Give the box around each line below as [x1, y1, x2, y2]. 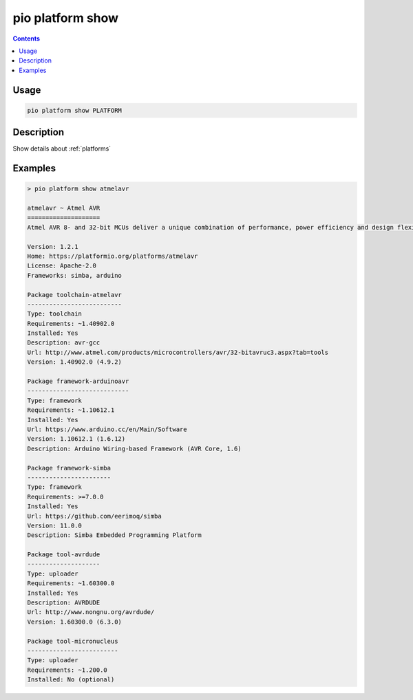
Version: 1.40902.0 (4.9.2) [27, 358, 122, 366]
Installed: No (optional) [27, 676, 115, 683]
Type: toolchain [27, 310, 83, 318]
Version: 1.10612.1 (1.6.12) [27, 435, 126, 443]
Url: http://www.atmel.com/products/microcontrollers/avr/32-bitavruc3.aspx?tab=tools [27, 348, 329, 356]
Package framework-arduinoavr [27, 378, 129, 385]
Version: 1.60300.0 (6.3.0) [27, 617, 122, 626]
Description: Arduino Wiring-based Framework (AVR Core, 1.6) [27, 444, 242, 452]
